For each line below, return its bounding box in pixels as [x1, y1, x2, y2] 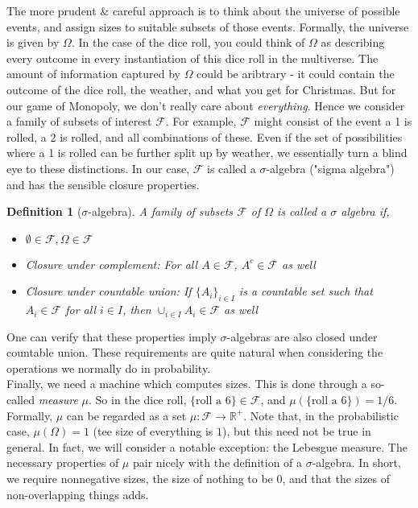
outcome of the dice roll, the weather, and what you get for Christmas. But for [6, 81, 396, 97]
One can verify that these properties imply [6, 328, 217, 345]
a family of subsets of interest [6, 113, 152, 130]
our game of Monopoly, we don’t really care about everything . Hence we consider [6, 97, 405, 114]
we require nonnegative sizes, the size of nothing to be [6, 470, 273, 487]
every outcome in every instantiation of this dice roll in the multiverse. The [6, 49, 379, 66]
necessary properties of [6, 454, 119, 471]
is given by [6, 34, 60, 51]
